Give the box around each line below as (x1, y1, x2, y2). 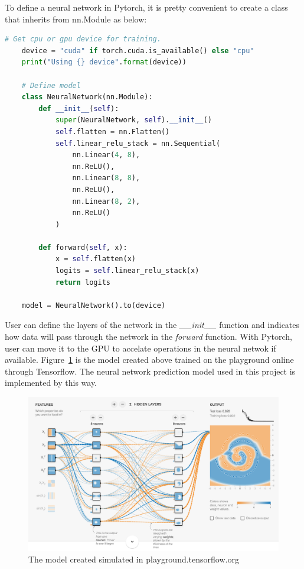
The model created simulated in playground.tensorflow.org (28, 553, 239, 565)
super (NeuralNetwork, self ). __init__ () (55, 116, 212, 125)
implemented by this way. (5, 376, 97, 389)
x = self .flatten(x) (55, 255, 136, 264)
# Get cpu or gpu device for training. (5, 35, 161, 44)
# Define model (21, 81, 81, 90)
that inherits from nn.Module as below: (5, 12, 147, 25)
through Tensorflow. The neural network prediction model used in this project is (5, 365, 296, 377)
